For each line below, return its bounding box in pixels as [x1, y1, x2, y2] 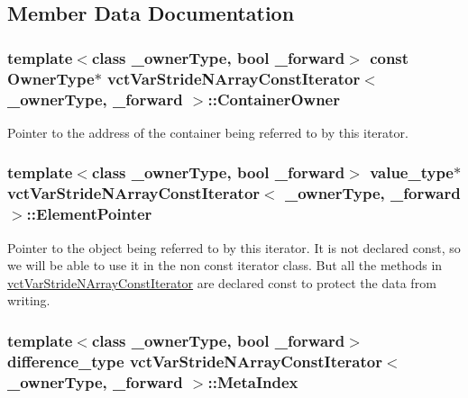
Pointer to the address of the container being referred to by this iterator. [7, 122, 408, 141]
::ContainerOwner [207, 87, 340, 110]
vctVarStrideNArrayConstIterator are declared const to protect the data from [7, 273, 436, 292]
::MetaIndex [207, 370, 298, 393]
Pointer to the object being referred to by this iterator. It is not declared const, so [7, 238, 461, 257]
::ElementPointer [26, 203, 152, 225]
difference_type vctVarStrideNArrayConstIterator [7, 349, 382, 372]
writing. [7, 291, 50, 310]
